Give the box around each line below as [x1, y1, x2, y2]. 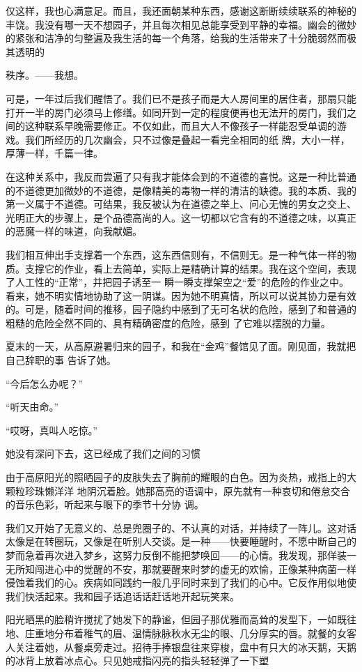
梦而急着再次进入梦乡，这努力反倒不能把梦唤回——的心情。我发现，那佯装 [6, 548, 347, 562]
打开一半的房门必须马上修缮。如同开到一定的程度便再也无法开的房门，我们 [6, 105, 347, 119]
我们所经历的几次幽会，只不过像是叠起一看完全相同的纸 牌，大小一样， [24, 132, 350, 146]
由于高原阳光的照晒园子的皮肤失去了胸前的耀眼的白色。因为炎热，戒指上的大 [6, 470, 356, 484]
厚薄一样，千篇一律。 [6, 146, 103, 160]
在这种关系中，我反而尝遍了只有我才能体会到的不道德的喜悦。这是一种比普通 [6, 169, 356, 183]
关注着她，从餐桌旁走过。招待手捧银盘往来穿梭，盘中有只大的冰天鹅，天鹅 [15, 639, 356, 654]
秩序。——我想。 [6, 68, 84, 82]
